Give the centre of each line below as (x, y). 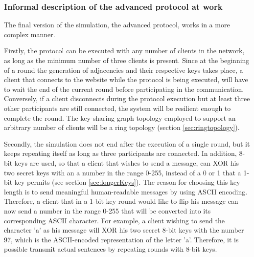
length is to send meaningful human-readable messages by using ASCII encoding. (126, 191)
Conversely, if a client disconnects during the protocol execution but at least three (127, 98)
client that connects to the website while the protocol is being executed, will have (126, 79)
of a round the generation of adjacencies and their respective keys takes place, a (124, 70)
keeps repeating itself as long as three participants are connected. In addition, (120, 153)
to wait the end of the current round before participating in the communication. (124, 89)
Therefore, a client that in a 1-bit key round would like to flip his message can (121, 201)
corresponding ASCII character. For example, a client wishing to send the (114, 220)
